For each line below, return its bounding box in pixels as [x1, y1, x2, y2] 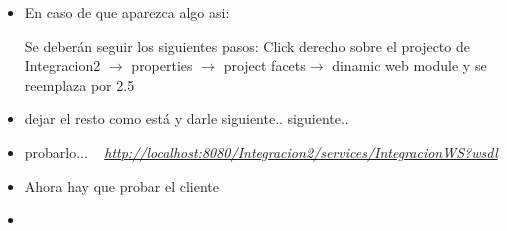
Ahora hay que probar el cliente [24, 175, 219, 196]
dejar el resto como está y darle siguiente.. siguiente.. [24, 108, 349, 129]
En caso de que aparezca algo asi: [24, 2, 230, 22]
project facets [223, 55, 306, 76]
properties [131, 55, 193, 76]
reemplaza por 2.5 [24, 74, 135, 95]
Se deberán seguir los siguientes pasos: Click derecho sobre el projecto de [24, 35, 470, 56]
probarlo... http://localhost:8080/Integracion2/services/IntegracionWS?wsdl [24, 141, 498, 162]
